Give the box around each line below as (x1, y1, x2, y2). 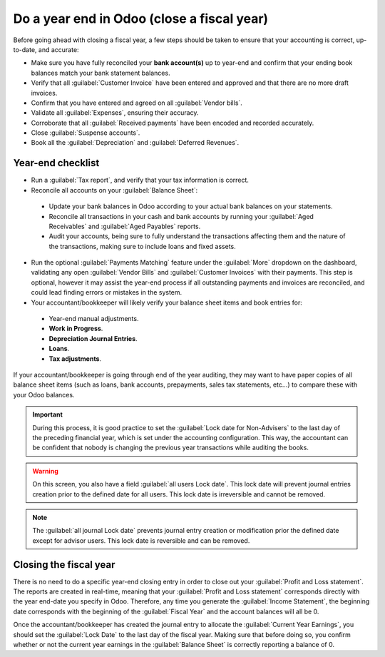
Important (32, 410, 63, 419)
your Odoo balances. (13, 390, 75, 399)
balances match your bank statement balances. (31, 68, 170, 77)
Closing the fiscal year (13, 559, 115, 571)
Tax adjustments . (48, 354, 102, 363)
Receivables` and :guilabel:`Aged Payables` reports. (48, 222, 201, 230)
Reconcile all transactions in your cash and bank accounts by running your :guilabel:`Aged (48, 212, 314, 220)
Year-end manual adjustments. (48, 315, 139, 323)
